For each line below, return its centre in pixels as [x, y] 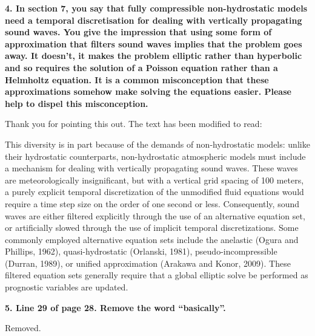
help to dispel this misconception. [77, 103]
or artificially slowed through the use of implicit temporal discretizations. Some [152, 228]
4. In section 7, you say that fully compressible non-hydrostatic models [156, 8]
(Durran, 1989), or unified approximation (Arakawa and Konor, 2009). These [148, 263]
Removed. [23, 328]
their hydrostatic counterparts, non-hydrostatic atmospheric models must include [155, 156]
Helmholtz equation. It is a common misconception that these [137, 79]
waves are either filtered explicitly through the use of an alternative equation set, [155, 215]
